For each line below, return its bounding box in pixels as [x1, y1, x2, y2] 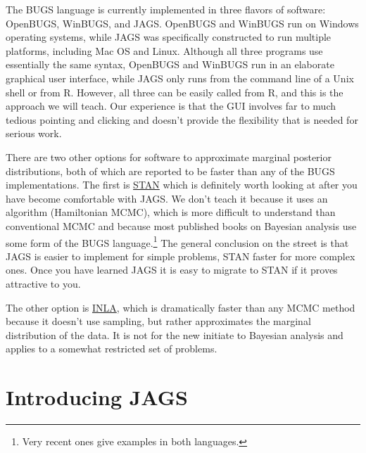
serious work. [6, 126, 62, 141]
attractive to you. [6, 276, 81, 291]
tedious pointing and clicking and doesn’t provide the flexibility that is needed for [6, 112, 358, 127]
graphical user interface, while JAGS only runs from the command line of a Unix [6, 70, 354, 85]
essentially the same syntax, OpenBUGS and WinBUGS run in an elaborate [6, 57, 334, 72]
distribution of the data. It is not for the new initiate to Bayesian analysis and [6, 327, 343, 342]
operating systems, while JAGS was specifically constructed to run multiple [6, 30, 332, 44]
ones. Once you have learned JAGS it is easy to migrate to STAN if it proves [6, 262, 338, 277]
